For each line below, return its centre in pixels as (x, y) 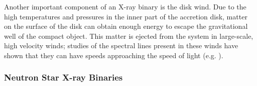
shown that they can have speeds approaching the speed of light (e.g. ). (114, 55)
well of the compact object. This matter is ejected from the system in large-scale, (129, 36)
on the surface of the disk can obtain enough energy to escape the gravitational (126, 26)
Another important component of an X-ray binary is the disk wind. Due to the (125, 6)
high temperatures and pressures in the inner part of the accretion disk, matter (126, 16)
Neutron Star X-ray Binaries (63, 77)
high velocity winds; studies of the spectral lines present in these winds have (121, 45)
